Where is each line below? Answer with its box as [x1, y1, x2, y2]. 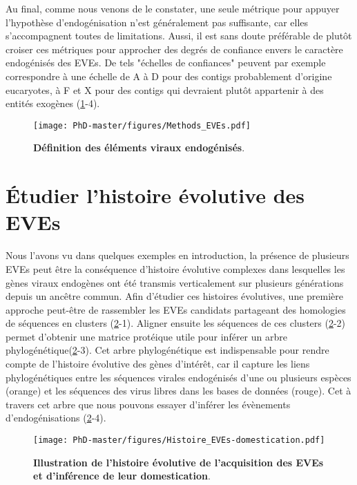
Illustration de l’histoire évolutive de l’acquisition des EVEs [33, 455, 324, 469]
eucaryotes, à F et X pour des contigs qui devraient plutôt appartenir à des [6, 82, 324, 97]
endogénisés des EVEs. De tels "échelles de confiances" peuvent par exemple [6, 55, 326, 70]
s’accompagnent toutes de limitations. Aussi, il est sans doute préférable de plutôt [6, 28, 352, 43]
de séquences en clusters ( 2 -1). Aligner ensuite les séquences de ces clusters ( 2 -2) [6, 316, 346, 330]
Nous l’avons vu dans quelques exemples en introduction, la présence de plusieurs [6, 248, 349, 263]
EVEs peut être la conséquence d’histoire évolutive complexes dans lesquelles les [6, 261, 345, 276]
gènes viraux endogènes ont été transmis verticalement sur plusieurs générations [6, 275, 344, 289]
